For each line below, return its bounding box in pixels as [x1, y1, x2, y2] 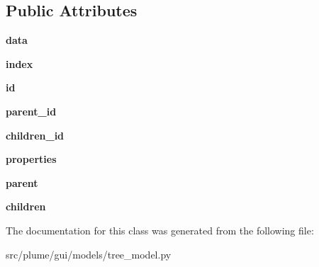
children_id [6, 127, 65, 142]
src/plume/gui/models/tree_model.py [6, 246, 172, 261]
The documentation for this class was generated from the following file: [6, 222, 314, 237]
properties [6, 152, 57, 166]
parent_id [6, 103, 57, 118]
